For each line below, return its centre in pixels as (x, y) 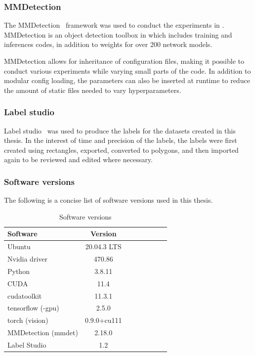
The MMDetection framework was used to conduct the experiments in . (114, 25)
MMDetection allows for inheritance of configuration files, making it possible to (124, 61)
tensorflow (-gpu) (33, 308)
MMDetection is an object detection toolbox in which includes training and (118, 34)
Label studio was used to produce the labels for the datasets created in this (120, 130)
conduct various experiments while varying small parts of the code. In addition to (127, 70)
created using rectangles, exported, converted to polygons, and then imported (121, 150)
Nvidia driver (27, 259)
